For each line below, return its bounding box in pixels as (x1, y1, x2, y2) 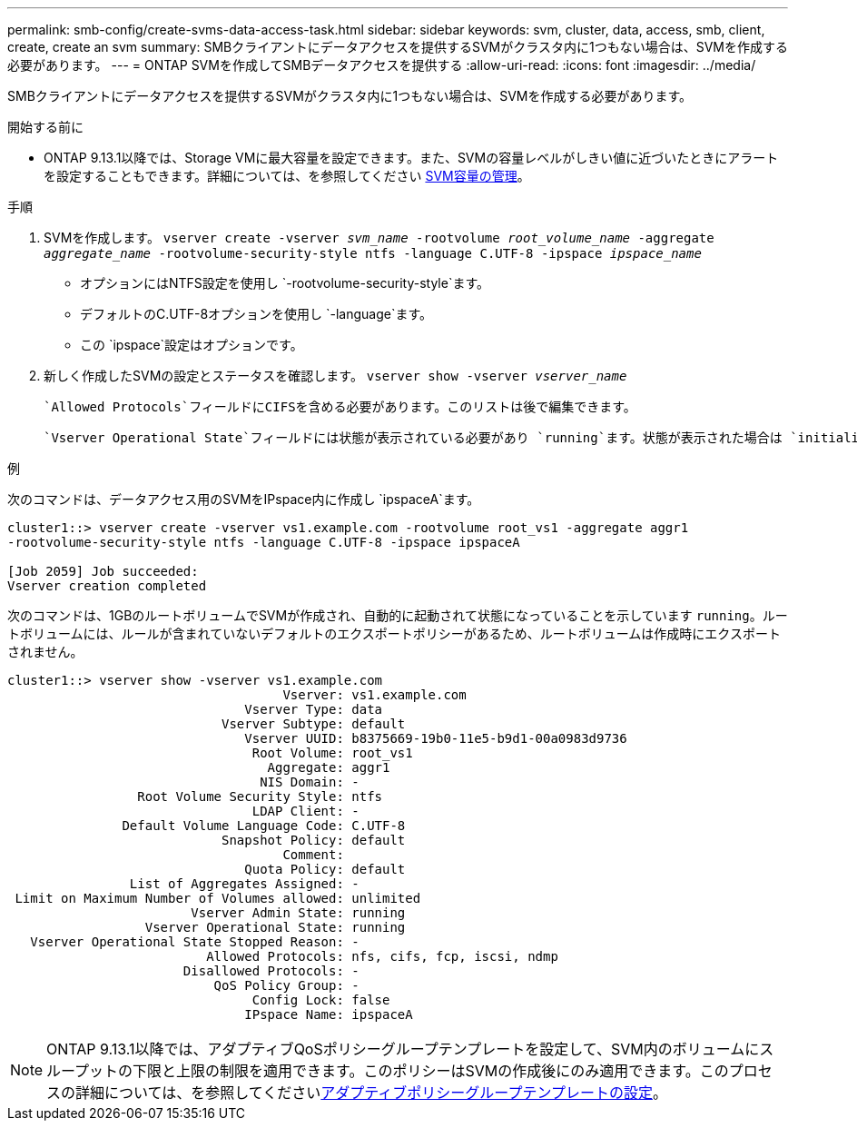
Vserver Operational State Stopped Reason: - (30, 935, 360, 949)
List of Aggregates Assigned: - (129, 876, 360, 891)
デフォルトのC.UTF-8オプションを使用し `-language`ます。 (80, 306, 433, 322)
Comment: (282, 847, 344, 862)
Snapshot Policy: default (222, 833, 406, 847)
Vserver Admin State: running (191, 905, 406, 920)
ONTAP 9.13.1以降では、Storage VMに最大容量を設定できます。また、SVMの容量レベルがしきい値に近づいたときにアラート (44, 150, 779, 165)
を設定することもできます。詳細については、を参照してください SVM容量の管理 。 (44, 168, 530, 183)
